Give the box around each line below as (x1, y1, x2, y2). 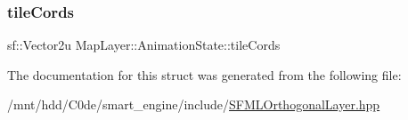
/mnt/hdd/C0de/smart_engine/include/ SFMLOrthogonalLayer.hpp (7, 95, 380, 114)
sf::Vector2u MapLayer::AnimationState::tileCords (7, 36, 281, 54)
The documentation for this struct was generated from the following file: (7, 65, 402, 84)
